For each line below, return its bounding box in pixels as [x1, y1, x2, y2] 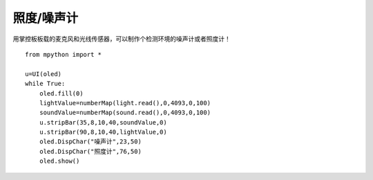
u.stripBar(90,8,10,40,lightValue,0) [39, 128, 167, 136]
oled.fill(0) [39, 89, 84, 97]
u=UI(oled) [25, 70, 62, 78]
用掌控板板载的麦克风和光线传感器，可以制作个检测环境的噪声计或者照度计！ [12, 35, 231, 43]
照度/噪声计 [12, 10, 79, 26]
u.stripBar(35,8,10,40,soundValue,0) [39, 118, 167, 126]
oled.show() [39, 157, 80, 165]
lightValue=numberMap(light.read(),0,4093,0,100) [39, 99, 211, 107]
